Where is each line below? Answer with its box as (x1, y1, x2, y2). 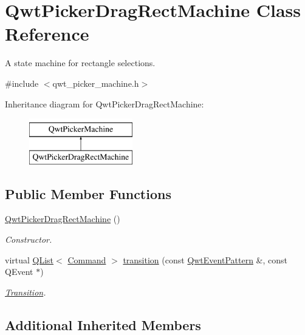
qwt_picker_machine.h (52, 76, 139, 89)
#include (5, 76, 39, 89)
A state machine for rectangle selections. (5, 56, 156, 69)
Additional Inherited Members (5, 315, 201, 334)
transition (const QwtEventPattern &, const (123, 253, 288, 266)
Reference (5, 21, 89, 46)
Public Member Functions (5, 184, 171, 203)
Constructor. (5, 233, 52, 246)
